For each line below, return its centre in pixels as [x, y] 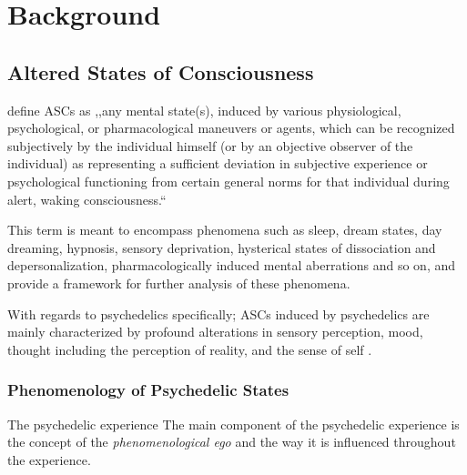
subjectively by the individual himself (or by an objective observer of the [210, 145]
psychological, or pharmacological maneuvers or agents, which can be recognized [231, 128]
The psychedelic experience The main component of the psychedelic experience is [233, 424]
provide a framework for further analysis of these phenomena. [179, 283]
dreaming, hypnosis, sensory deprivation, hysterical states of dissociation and [222, 247]
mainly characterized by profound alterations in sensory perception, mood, [215, 332]
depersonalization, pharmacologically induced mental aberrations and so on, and [231, 265]
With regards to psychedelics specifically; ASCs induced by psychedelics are [218, 313]
